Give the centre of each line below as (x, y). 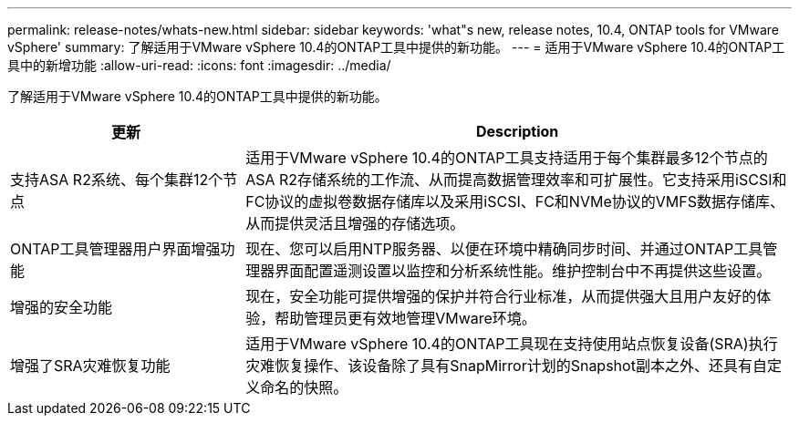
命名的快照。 (304, 387)
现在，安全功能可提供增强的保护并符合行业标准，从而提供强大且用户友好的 (501, 296)
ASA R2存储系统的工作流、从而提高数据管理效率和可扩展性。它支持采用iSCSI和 (516, 180)
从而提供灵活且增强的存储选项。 (355, 223)
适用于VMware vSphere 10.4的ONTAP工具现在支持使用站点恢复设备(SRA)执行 (512, 344)
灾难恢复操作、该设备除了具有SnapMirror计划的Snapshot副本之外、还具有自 (506, 366)
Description (517, 131)
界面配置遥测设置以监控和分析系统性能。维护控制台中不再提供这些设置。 (523, 271)
